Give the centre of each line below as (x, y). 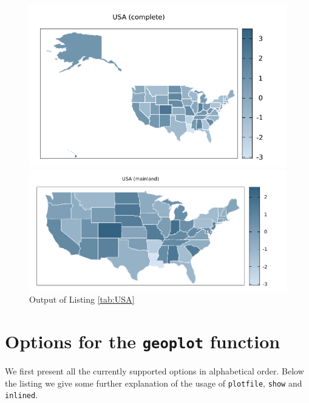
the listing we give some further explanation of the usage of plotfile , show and (154, 383)
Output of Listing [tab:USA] (82, 299)
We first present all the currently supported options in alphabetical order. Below (154, 371)
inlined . (22, 395)
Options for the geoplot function (143, 341)
